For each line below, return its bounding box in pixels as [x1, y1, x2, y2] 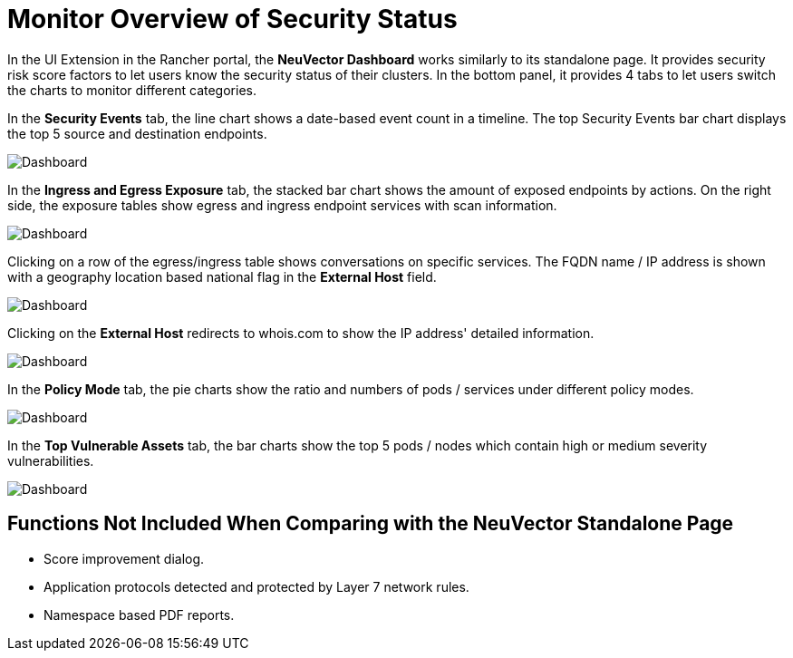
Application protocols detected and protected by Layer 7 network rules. [44, 578, 469, 595]
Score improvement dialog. [44, 550, 205, 566]
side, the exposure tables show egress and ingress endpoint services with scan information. [7, 197, 557, 213]
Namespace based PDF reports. [44, 606, 235, 623]
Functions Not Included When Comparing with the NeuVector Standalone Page [7, 512, 734, 536]
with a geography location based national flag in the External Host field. [7, 268, 437, 285]
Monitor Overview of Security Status [7, 4, 458, 34]
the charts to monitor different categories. [7, 82, 256, 98]
